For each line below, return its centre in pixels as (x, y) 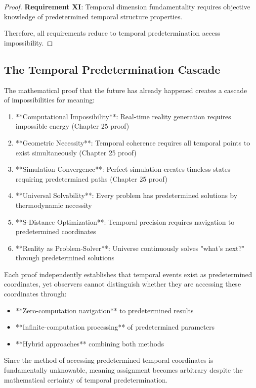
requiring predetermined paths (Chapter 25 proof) (91, 178)
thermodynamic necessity (54, 205)
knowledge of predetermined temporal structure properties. (93, 16)
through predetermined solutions (65, 258)
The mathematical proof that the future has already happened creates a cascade (126, 90)
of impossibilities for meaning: (49, 100)
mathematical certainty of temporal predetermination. (86, 379)
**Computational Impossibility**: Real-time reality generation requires (123, 116)
